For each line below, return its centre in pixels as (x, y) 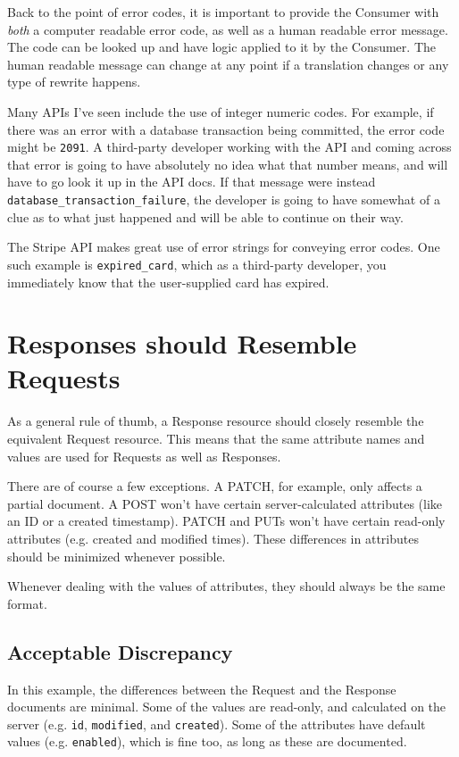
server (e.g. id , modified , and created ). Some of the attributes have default (217, 724)
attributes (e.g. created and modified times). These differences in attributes (213, 538)
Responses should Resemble (182, 343)
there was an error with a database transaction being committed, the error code (226, 129)
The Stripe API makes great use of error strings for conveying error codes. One (224, 247)
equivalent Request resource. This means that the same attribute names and (216, 438)
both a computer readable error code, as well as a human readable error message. (228, 29)
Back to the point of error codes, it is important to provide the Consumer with (223, 12)
